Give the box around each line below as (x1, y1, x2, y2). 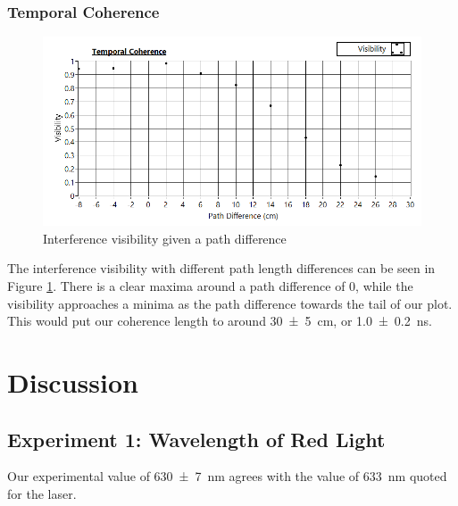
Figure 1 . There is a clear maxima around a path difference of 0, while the (7, 277, 413, 294)
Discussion (7, 363, 138, 400)
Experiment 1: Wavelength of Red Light (7, 425, 386, 452)
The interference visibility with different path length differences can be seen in (7, 259, 436, 278)
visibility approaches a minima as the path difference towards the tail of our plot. (7, 294, 453, 312)
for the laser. (7, 484, 77, 502)
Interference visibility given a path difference (43, 228, 287, 247)
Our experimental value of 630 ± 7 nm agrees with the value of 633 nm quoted (7, 467, 447, 485)
